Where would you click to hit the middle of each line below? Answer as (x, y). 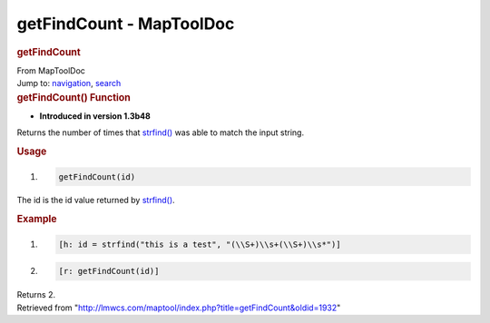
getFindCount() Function (74, 97)
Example (37, 220)
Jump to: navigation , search (69, 83)
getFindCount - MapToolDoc (126, 24)
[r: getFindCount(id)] (109, 271)
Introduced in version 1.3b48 (95, 116)
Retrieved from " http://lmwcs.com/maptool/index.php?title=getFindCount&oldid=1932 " (179, 308)
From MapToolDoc (51, 70)
